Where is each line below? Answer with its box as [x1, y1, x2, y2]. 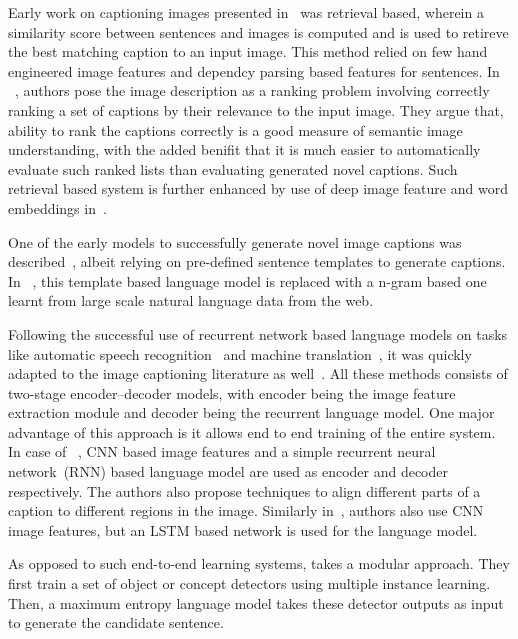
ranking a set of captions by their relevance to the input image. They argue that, [8, 99, 504, 120]
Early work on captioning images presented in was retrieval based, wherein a [8, 2, 484, 22]
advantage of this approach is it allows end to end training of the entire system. [8, 421, 496, 442]
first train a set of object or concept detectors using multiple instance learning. [8, 573, 491, 594]
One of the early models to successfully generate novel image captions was [8, 231, 462, 252]
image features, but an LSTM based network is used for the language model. [8, 519, 478, 540]
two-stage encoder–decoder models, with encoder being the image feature [8, 382, 456, 403]
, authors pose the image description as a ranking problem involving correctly [15, 80, 490, 101]
